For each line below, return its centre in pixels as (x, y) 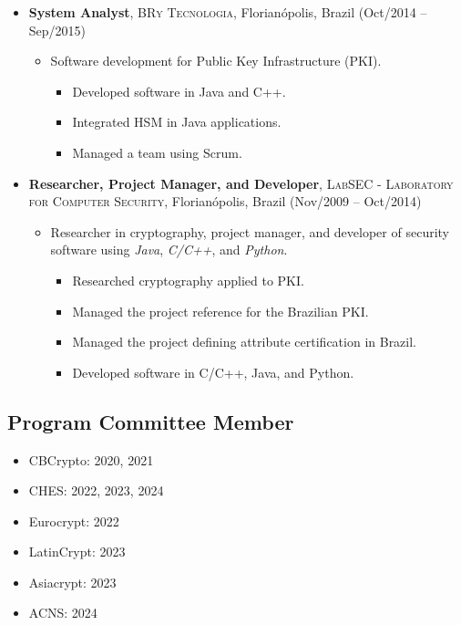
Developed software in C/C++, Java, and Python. (213, 372)
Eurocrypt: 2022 (74, 521)
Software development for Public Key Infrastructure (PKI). (216, 61)
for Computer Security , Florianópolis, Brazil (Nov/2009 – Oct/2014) (225, 201)
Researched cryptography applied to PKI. (188, 280)
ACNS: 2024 (63, 613)
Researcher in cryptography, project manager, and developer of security (250, 231)
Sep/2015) (57, 30)
